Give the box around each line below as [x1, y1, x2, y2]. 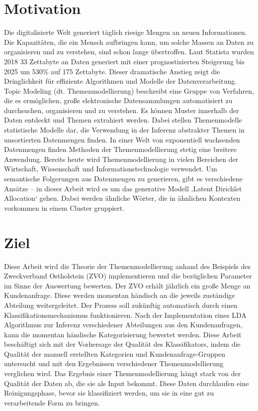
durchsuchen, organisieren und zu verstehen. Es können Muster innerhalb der [4, 105, 239, 115]
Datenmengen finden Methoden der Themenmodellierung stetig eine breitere [4, 144, 237, 154]
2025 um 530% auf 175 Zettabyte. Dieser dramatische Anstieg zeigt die [4, 66, 220, 76]
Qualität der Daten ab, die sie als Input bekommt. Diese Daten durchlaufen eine [4, 378, 249, 388]
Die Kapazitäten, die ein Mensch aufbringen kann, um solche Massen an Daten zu [4, 36, 254, 47]
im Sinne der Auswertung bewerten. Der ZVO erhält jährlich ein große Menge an [4, 280, 251, 290]
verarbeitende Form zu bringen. [4, 397, 100, 408]
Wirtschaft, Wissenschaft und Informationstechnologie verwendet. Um [4, 163, 217, 174]
